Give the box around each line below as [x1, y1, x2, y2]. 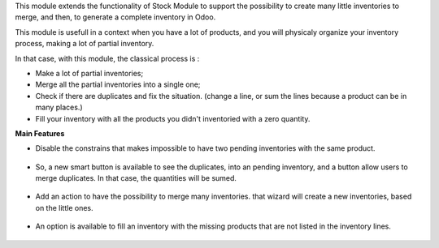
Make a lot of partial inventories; [35, 68, 144, 78]
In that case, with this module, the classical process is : [15, 53, 200, 63]
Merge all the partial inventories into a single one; [35, 79, 201, 89]
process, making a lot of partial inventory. [15, 39, 154, 49]
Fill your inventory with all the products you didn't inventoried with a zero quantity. [35, 113, 311, 123]
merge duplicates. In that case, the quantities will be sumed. [35, 173, 237, 183]
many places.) [35, 102, 83, 113]
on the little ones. [35, 203, 93, 212]
